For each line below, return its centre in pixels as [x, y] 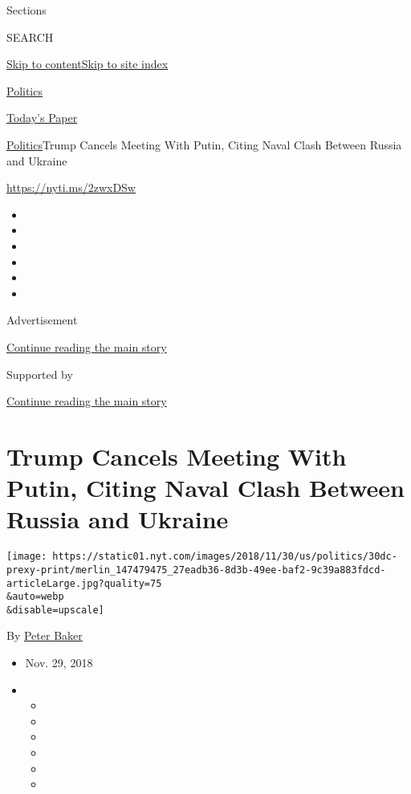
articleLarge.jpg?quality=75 [84, 583]
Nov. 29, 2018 [59, 663]
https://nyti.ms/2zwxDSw [71, 187]
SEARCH [30, 37]
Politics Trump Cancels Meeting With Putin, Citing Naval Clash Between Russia [204, 144]
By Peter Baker [45, 635]
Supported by [40, 374]
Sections [26, 10]
